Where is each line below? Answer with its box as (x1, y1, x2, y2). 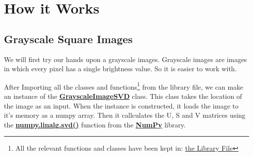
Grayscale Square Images (4, 31, 133, 46)
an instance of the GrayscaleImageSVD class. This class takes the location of (4, 91, 242, 101)
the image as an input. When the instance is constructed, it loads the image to (4, 100, 239, 110)
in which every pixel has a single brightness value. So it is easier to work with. (4, 63, 237, 74)
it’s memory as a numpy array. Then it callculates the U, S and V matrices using (4, 110, 246, 120)
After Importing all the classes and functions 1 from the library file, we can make (4, 80, 243, 92)
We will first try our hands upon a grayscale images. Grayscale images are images (4, 54, 247, 64)
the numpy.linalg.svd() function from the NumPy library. (4, 119, 186, 129)
